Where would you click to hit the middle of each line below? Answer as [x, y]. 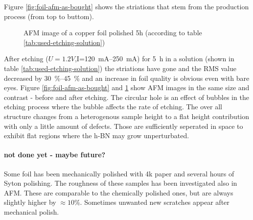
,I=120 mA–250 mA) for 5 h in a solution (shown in [154, 59]
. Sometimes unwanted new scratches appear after [155, 202]
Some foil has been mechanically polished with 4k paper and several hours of [119, 173]
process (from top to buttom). [49, 16]
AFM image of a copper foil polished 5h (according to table [113, 33]
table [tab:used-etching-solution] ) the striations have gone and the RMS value [120, 68]
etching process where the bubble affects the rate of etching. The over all [113, 107]
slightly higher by [30, 202]
